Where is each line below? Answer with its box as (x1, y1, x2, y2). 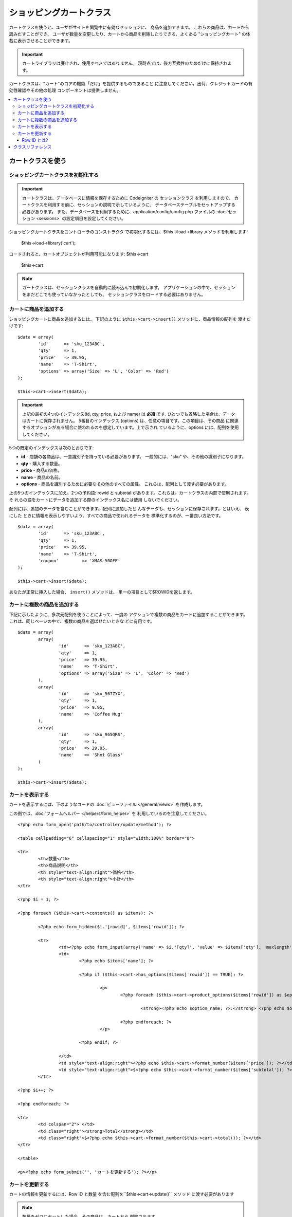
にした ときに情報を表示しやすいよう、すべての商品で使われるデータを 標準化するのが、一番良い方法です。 (9, 513, 223, 518)
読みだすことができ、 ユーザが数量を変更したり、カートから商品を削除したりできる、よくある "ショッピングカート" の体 (9, 31, 251, 37)
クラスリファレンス (13, 144, 52, 150)
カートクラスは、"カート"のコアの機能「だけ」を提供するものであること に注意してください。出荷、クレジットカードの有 (9, 80, 253, 86)
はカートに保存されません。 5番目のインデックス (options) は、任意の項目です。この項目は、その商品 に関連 (22, 418, 239, 424)
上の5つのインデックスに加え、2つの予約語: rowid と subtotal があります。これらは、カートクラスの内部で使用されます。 (9, 490, 251, 496)
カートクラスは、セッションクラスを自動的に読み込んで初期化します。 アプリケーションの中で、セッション (22, 285, 236, 291)
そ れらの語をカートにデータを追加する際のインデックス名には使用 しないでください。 (9, 497, 182, 502)
